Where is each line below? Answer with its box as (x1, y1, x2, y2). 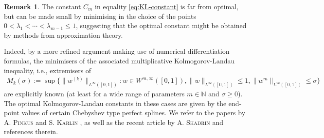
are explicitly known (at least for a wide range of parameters (4, 89, 185, 99)
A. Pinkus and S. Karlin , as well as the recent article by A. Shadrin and (4, 117, 224, 127)
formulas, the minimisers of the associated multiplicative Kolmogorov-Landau (4, 55, 235, 65)
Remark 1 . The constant (4, 1, 81, 11)
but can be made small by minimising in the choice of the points (4, 11, 196, 21)
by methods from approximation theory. (4, 30, 123, 40)
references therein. (4, 126, 58, 137)
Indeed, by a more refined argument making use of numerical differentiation (4, 46, 230, 56)
